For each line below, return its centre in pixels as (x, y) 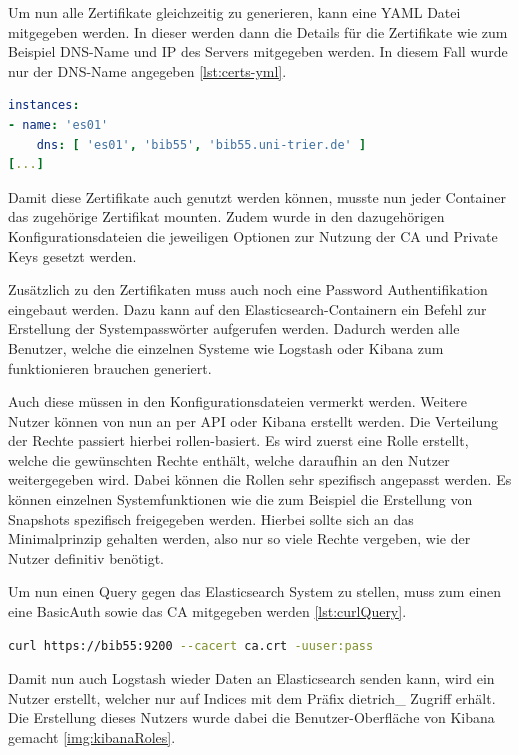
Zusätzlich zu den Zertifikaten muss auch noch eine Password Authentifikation (248, 289)
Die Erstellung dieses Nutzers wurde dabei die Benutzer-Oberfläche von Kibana (251, 717)
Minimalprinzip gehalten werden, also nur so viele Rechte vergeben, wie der (239, 538)
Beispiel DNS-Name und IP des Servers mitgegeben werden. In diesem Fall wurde (258, 51)
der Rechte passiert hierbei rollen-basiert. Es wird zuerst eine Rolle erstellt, (238, 440)
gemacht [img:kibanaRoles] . (92, 737)
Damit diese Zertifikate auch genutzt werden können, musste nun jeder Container (257, 196)
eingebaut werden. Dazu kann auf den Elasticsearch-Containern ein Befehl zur (247, 308)
